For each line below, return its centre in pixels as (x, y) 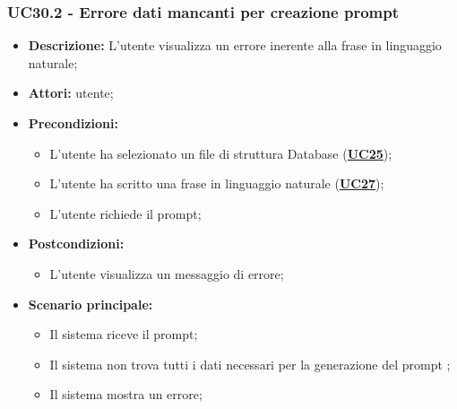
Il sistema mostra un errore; (126, 394)
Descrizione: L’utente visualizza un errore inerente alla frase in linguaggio (235, 45)
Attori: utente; (71, 93)
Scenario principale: (91, 304)
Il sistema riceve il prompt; (124, 334)
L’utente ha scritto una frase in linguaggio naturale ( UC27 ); (217, 183)
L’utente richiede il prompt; (125, 213)
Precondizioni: (73, 123)
